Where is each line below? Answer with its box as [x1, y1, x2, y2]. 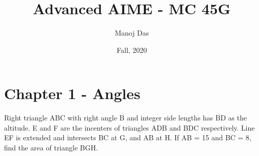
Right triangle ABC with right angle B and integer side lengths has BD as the [4, 112, 247, 123]
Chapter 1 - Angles [4, 83, 140, 104]
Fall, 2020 [117, 44, 147, 55]
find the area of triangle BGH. [4, 142, 98, 153]
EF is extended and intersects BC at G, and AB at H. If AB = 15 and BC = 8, [4, 132, 251, 143]
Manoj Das [115, 27, 149, 38]
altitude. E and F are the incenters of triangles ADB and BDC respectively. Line [4, 122, 255, 133]
